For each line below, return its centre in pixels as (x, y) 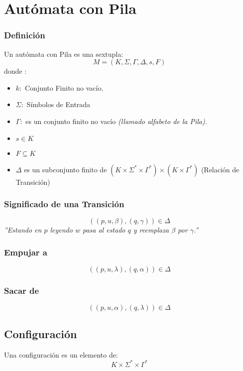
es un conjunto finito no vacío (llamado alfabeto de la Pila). (117, 121)
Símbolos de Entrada (59, 104)
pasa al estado (104, 230)
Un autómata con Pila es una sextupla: (64, 54)
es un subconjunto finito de (65, 169)
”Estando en (23, 230)
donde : (15, 71)
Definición (25, 35)
